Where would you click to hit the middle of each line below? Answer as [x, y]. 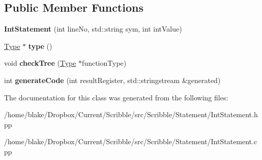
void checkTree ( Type [40, 63]
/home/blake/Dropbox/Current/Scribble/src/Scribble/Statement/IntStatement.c [131, 141]
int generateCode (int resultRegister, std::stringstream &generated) [112, 80]
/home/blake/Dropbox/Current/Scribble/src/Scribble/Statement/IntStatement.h [131, 114]
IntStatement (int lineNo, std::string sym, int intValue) [93, 29]
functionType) [104, 63]
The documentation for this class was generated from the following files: [116, 97]
